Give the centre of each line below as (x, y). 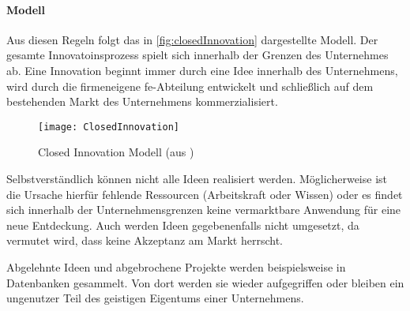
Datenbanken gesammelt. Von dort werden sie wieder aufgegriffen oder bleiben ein (205, 282)
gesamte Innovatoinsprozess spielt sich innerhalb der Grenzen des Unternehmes (197, 55)
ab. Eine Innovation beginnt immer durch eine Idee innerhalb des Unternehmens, (202, 70)
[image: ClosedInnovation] (109, 127)
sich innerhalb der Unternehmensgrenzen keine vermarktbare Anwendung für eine (204, 210)
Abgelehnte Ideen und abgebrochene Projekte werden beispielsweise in (176, 266)
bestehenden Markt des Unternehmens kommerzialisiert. (142, 101)
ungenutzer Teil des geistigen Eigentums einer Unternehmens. (155, 298)
